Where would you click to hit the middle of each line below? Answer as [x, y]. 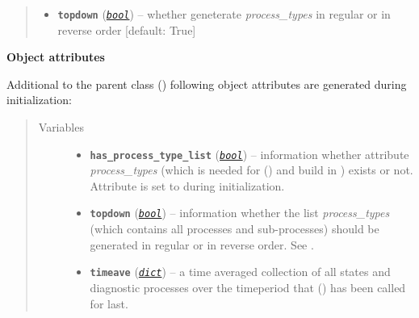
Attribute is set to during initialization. [187, 185]
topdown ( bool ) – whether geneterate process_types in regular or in [224, 14]
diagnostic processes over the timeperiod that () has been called [248, 287]
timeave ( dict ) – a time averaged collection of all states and [240, 272]
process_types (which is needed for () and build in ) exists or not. [251, 170]
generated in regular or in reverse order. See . [202, 244]
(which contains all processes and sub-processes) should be [235, 229]
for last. [109, 303]
